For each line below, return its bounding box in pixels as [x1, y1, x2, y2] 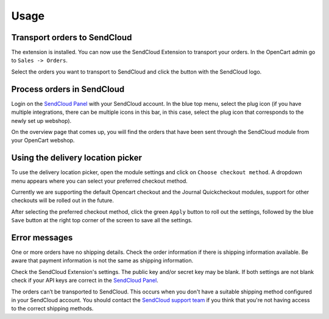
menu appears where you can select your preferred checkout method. [11, 177, 188, 184]
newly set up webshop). [11, 117, 72, 124]
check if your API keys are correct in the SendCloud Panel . [11, 277, 158, 284]
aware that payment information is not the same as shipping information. [11, 257, 194, 264]
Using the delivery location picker [11, 153, 143, 163]
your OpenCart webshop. [11, 137, 75, 144]
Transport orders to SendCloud [11, 32, 132, 43]
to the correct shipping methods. [11, 305, 94, 312]
